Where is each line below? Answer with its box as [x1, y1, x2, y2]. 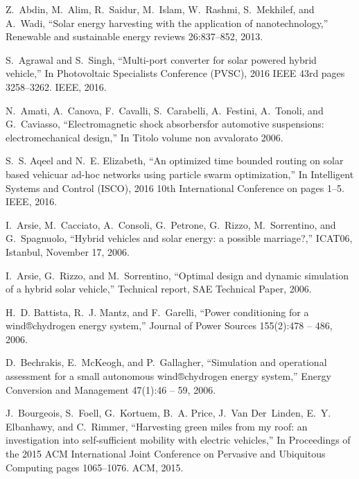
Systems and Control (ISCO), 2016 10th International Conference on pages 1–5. [6, 180, 344, 195]
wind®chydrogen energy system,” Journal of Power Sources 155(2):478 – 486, [6, 318, 333, 333]
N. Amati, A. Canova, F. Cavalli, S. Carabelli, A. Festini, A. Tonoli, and [6, 103, 324, 117]
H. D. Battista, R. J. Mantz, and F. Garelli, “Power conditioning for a [6, 304, 309, 319]
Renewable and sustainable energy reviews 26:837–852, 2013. [6, 29, 263, 44]
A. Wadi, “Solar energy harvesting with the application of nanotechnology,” [6, 15, 329, 30]
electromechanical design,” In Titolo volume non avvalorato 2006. [6, 130, 283, 144]
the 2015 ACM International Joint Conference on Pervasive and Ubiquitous [6, 446, 326, 461]
